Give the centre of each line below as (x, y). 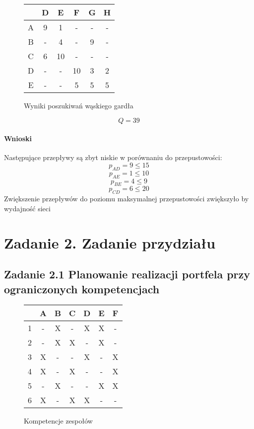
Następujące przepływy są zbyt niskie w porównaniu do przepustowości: (113, 157)
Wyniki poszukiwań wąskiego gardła (79, 105)
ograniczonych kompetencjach (82, 289)
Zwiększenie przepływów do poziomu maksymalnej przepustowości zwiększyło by (127, 199)
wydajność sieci (27, 208)
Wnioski (18, 138)
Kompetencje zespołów (58, 421)
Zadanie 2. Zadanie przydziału (110, 242)
